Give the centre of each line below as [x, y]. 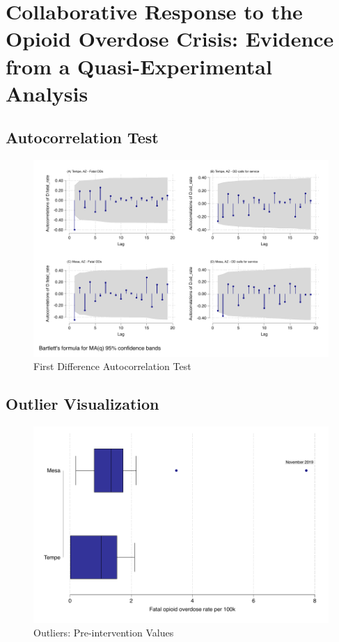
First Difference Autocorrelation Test [112, 366]
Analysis [47, 93]
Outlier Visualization [82, 404]
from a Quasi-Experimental [139, 66]
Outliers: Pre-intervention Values [104, 633]
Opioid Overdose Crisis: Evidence [170, 39]
